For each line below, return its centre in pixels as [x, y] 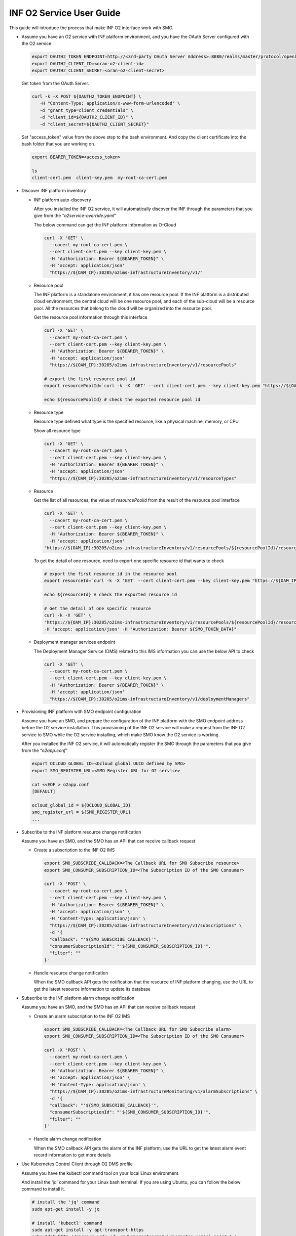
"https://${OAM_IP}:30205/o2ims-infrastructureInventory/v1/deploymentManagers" [150, 699]
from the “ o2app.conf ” [44, 750]
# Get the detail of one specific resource [98, 609]
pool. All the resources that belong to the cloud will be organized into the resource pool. [123, 308]
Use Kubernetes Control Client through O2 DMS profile [77, 1164]
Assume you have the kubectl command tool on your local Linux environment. [100, 1173]
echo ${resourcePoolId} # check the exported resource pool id [122, 400]
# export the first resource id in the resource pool [111, 574]
